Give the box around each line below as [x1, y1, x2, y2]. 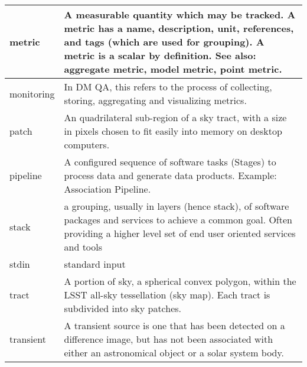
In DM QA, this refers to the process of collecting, [64, 80, 272, 93]
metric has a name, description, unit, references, [64, 21, 294, 35]
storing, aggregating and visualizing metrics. [64, 93, 247, 107]
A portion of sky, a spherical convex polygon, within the [64, 274, 296, 288]
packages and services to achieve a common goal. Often [64, 213, 292, 226]
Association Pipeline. [64, 182, 151, 196]
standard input [64, 257, 126, 271]
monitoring [9, 86, 55, 100]
